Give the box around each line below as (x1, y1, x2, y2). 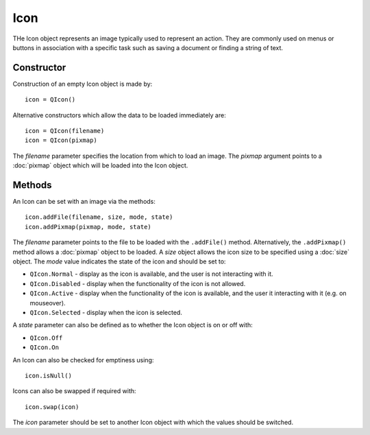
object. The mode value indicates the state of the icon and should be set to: (12, 257, 226, 266)
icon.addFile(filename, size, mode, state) (25, 213, 173, 221)
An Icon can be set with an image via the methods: (12, 198, 156, 206)
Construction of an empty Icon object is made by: (12, 80, 153, 88)
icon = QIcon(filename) (25, 127, 105, 135)
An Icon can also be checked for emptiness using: (12, 355, 154, 364)
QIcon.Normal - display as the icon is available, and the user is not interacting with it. (29, 270, 273, 278)
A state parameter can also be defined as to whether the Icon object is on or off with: (12, 321, 253, 329)
